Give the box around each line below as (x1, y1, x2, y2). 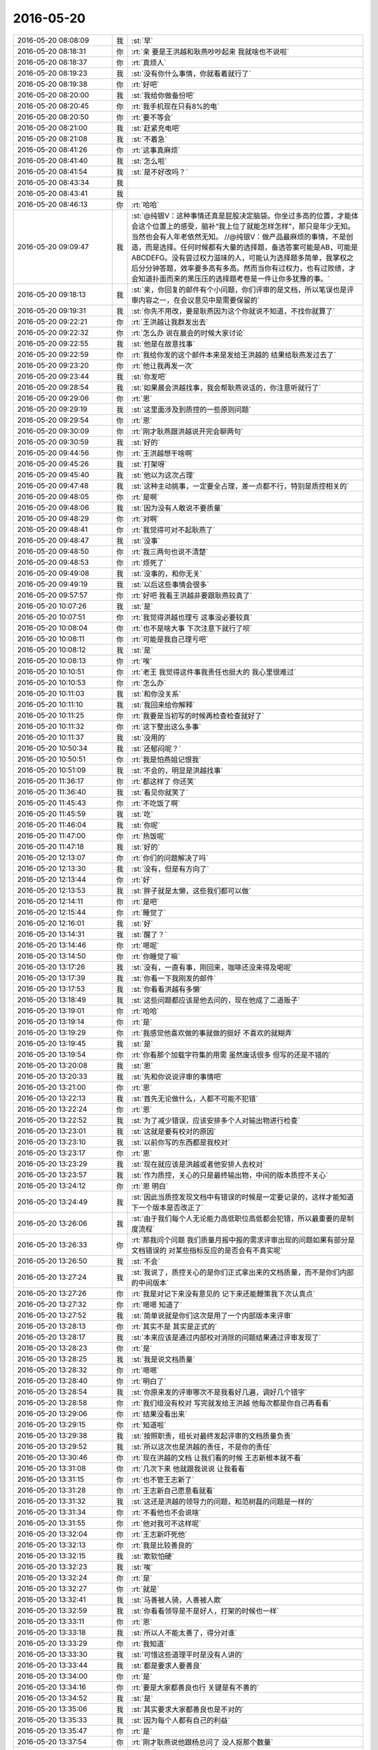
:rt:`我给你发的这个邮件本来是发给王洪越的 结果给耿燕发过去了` (131, 350, 337, 360)
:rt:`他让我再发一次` (131, 360, 195, 370)
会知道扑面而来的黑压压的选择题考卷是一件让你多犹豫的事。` (131, 274, 330, 283)
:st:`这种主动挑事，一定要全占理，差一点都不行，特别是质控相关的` (131, 481, 349, 491)
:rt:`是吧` (131, 897, 160, 906)
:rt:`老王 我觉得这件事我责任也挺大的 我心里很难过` (131, 667, 297, 677)
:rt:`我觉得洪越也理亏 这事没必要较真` (131, 612, 253, 622)
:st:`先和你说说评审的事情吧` (131, 1072, 223, 1081)
